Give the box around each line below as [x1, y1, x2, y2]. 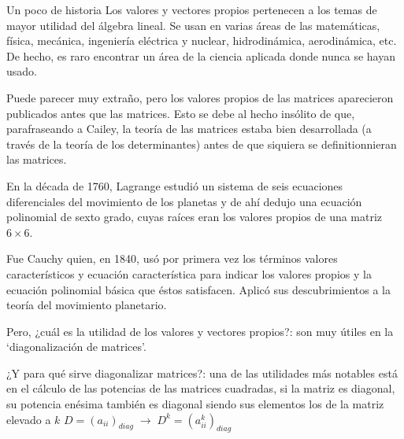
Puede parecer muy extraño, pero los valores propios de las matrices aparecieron [6, 89, 394, 105]
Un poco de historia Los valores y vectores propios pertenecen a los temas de [6, 2, 377, 17]
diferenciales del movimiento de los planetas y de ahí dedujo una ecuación [6, 193, 362, 209]
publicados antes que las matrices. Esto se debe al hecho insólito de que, [6, 105, 355, 121]
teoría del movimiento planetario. [6, 297, 167, 313]
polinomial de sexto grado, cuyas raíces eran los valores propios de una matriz [6, 208, 383, 225]
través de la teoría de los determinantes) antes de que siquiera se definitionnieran [6, 135, 397, 152]
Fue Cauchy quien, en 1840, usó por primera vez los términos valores [6, 250, 338, 267]
